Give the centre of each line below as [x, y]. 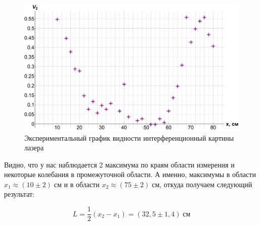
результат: [19, 194]
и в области [82, 184]
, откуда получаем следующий [206, 184]
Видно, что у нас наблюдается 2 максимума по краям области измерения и [119, 164]
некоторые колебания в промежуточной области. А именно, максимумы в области [130, 174]
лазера [34, 148]
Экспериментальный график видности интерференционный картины [129, 137]
